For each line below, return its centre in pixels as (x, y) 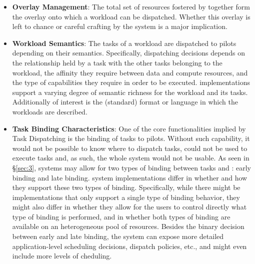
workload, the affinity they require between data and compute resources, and (130, 72)
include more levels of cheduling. (62, 256)
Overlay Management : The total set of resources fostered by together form (131, 6)
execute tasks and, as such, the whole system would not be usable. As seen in (131, 158)
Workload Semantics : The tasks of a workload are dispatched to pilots (124, 43)
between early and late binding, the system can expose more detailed (118, 236)
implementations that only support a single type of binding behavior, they (126, 197)
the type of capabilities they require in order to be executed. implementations (131, 82)
